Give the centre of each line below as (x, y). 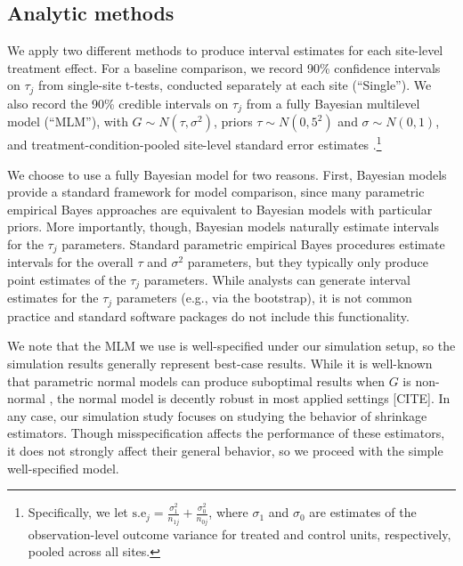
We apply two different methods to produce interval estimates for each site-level (225, 50)
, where (228, 512)
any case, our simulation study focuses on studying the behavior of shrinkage (217, 415)
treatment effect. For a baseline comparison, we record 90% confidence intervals (224, 67)
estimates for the (53, 298)
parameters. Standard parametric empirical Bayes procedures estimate (253, 243)
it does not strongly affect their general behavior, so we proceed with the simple (225, 451)
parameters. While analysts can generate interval (277, 279)
